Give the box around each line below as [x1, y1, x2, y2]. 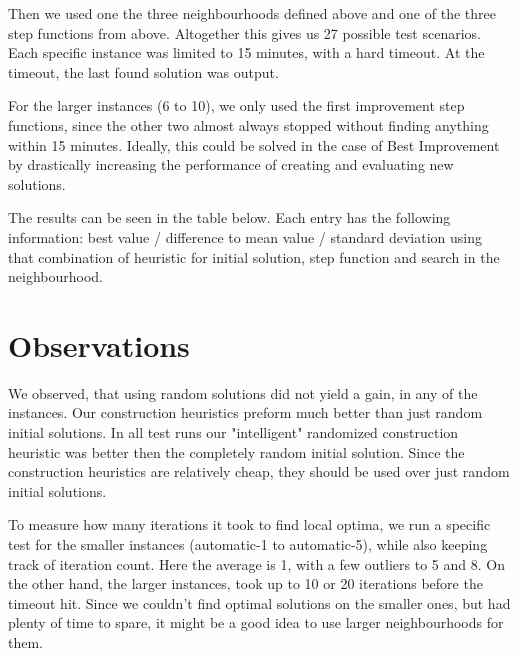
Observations [8, 324, 190, 365]
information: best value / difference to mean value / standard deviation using [8, 226, 483, 247]
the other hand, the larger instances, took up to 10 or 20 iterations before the [8, 573, 483, 594]
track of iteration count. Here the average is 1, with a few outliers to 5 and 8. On [8, 553, 505, 574]
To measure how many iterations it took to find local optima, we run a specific [8, 514, 491, 535]
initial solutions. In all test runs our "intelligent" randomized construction [8, 422, 459, 443]
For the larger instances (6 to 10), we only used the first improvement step [8, 95, 465, 116]
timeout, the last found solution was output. [8, 61, 279, 82]
